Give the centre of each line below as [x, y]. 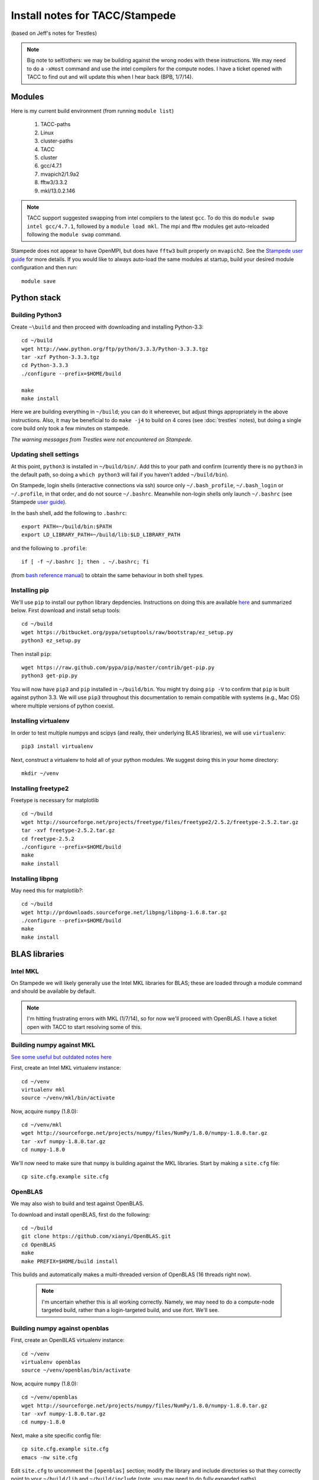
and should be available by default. [53, 991]
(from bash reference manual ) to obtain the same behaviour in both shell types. [107, 575]
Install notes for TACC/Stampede [94, 15]
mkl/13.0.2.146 [58, 191]
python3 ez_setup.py [51, 641]
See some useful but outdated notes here [61, 1057]
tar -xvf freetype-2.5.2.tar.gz [68, 831]
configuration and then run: [44, 268]
